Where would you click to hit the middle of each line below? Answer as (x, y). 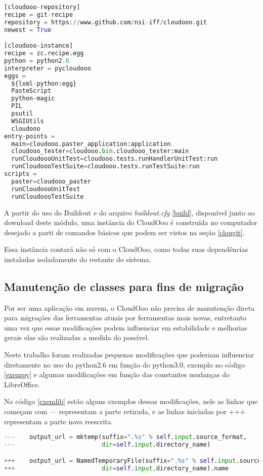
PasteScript (31, 91)
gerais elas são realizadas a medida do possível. (77, 337)
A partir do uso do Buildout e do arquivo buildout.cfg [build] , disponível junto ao (129, 212)
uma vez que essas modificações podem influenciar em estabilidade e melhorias (126, 327)
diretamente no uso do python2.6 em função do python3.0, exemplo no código (125, 364)
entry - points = (30, 136)
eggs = (15, 76)
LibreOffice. (22, 384)
